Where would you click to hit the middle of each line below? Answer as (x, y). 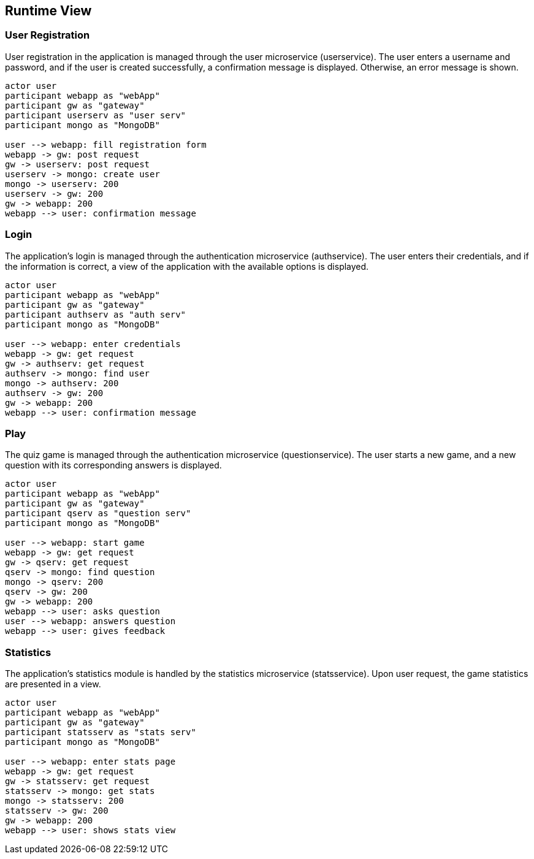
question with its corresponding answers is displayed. (113, 465)
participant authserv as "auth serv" (96, 314)
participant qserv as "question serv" (98, 513)
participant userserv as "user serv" (96, 115)
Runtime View (48, 11)
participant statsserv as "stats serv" (101, 732)
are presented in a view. (53, 684)
